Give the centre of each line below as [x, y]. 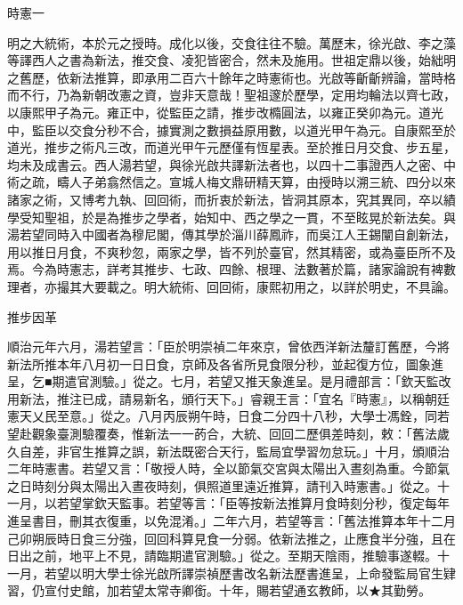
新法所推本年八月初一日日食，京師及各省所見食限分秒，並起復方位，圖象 [219, 363]
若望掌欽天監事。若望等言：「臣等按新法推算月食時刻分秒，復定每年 [253, 503]
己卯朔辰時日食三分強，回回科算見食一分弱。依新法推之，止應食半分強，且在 [231, 538]
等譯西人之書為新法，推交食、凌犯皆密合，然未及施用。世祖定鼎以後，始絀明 [231, 60]
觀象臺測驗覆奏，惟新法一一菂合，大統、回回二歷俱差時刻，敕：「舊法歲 [240, 434]
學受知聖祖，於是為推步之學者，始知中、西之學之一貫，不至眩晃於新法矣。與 [231, 217]
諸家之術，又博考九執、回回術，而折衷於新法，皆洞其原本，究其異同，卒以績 [231, 199]
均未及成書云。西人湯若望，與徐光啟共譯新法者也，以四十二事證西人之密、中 [231, 164]
